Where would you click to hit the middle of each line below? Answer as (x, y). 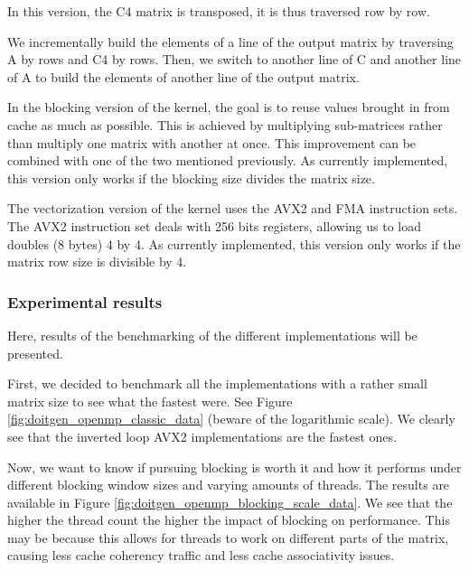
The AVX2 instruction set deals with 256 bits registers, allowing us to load (214, 225)
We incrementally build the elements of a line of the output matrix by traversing (230, 41)
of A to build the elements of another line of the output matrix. (183, 76)
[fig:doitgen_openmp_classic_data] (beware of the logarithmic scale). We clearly (231, 419)
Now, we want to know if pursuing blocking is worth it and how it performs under (234, 467)
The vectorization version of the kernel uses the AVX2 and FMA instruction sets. (233, 208)
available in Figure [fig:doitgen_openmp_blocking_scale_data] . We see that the (230, 502)
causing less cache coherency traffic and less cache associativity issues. (201, 555)
